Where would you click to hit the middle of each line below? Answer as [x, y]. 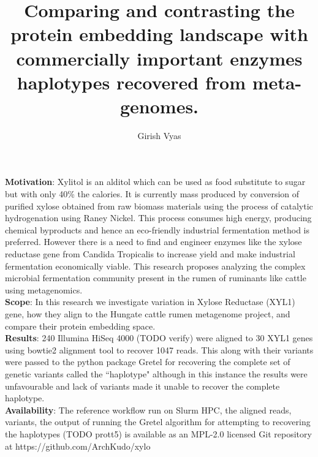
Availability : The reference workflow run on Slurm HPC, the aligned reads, [148, 410]
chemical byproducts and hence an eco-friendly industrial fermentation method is [157, 229]
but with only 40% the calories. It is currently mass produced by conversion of [152, 194]
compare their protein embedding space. [80, 326]
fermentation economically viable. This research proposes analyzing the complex [155, 266]
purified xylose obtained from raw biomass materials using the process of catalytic [159, 206]
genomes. [159, 106]
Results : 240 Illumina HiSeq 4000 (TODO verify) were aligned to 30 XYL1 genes [159, 338]
